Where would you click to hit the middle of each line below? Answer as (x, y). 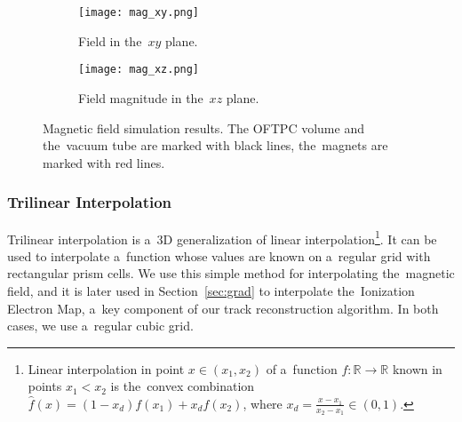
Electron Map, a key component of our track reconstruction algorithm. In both (223, 308)
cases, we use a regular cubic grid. (100, 326)
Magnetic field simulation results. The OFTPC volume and (203, 127)
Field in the (110, 40)
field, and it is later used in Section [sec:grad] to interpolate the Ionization (211, 290)
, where (263, 403)
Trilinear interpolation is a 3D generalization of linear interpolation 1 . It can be (222, 237)
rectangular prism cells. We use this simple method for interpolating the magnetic (231, 273)
